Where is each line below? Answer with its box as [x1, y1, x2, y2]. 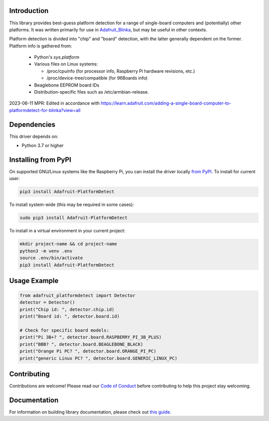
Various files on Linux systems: [34, 61, 98, 67]
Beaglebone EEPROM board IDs [34, 82, 100, 88]
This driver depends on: [9, 133, 58, 139]
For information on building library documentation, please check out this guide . [9, 409, 171, 415]
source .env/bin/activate [19, 255, 83, 261]
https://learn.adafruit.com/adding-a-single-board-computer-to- [100, 100, 232, 106]
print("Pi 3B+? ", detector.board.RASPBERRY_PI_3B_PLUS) [19, 334, 162, 340]
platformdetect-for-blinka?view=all [9, 107, 81, 113]
